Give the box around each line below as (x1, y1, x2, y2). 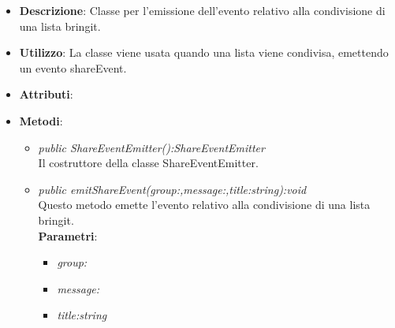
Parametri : (38, 227, 98, 244)
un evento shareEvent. (19, 59, 127, 76)
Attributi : (19, 86, 73, 102)
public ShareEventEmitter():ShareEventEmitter (38, 139, 265, 155)
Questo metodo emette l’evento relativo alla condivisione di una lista (38, 196, 371, 213)
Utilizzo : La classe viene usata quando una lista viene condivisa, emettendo (19, 44, 389, 61)
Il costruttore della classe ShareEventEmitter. (38, 155, 259, 171)
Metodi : (19, 112, 63, 129)
